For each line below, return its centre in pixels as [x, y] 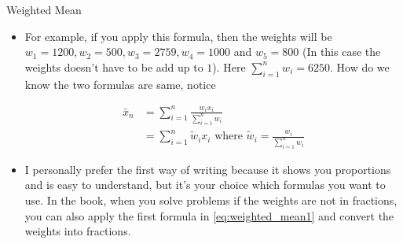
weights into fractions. [78, 231]
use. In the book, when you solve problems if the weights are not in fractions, [211, 200]
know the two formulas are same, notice [120, 84]
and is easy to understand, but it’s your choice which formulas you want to [205, 185]
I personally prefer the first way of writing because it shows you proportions [208, 169]
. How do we [359, 67]
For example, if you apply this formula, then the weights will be [178, 36]
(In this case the [341, 52]
